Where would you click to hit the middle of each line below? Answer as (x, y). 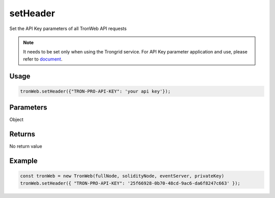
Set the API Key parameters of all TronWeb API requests (68, 29)
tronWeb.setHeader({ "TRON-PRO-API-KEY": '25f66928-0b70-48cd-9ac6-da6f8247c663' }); (130, 183)
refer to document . (43, 59)
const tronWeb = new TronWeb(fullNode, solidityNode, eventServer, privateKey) (122, 176)
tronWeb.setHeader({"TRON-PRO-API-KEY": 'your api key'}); (95, 91)
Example (23, 161)
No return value (26, 146)
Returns (22, 134)
